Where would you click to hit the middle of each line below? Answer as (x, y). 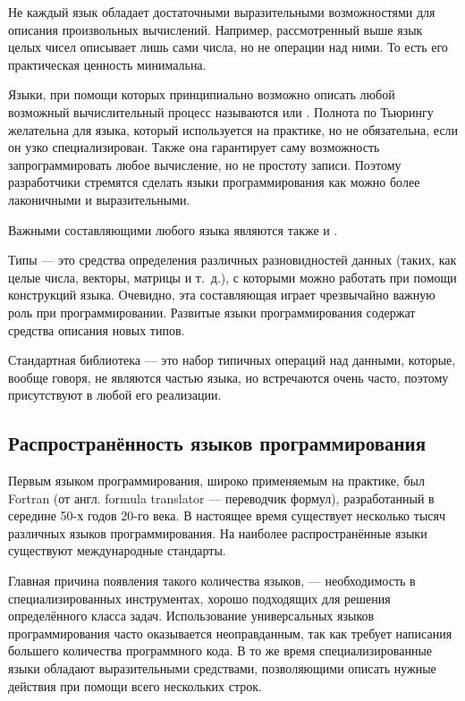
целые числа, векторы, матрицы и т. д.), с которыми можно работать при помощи (232, 277)
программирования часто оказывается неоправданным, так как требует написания (230, 633)
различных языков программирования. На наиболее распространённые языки (218, 532)
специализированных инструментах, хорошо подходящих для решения (199, 598)
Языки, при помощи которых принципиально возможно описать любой (202, 94)
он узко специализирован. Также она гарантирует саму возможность (194, 147)
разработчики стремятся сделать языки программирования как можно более (214, 182)
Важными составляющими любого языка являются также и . (173, 229)
